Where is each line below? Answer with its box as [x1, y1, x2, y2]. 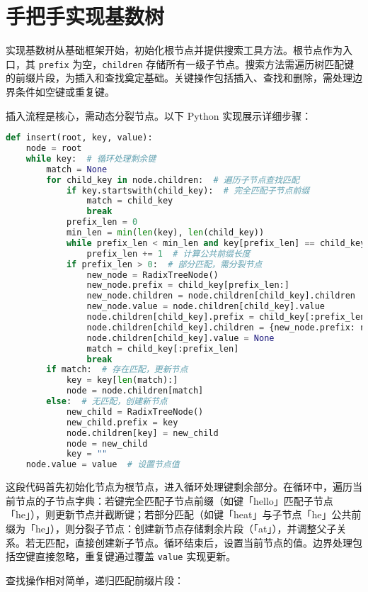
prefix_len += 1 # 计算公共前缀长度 [86, 248, 251, 259]
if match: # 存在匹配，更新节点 [46, 364, 188, 375]
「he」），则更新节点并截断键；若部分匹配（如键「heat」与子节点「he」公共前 [6, 507, 362, 522]
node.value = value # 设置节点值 [25, 459, 180, 470]
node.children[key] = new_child [66, 428, 219, 438]
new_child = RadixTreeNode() [66, 406, 204, 417]
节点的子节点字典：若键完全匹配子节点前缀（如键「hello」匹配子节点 [15, 493, 333, 508]
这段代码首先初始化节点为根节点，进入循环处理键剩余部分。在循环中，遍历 [6, 479, 352, 494]
